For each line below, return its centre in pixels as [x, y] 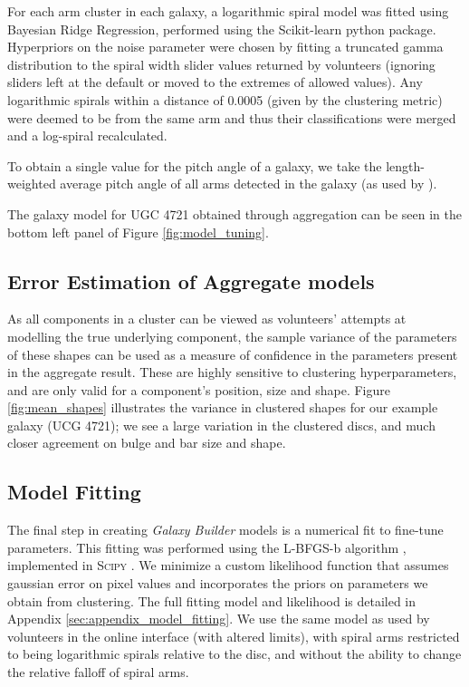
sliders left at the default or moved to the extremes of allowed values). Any [215, 82]
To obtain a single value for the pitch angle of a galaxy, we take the [195, 165]
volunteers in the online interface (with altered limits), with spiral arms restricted [234, 636]
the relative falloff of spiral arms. [98, 672]
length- [405, 165]
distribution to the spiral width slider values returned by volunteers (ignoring [221, 64]
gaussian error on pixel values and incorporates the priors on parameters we [218, 583]
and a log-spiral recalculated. [87, 135]
